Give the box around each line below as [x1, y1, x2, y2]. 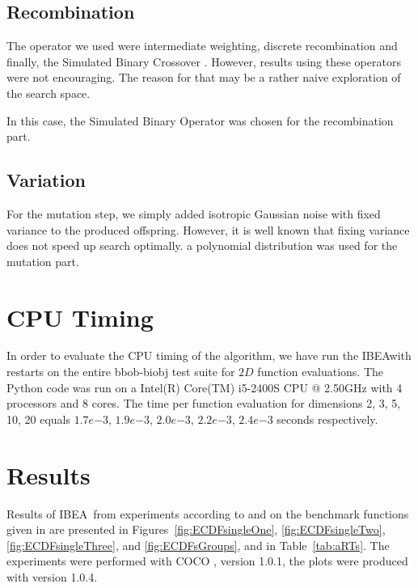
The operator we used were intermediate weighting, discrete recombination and [6, 37, 398, 54]
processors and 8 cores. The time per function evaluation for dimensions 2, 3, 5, [6, 395, 401, 412]
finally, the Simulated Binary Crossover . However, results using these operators [6, 53, 401, 70]
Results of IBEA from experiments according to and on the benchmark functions [6, 505, 409, 522]
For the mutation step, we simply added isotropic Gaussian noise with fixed [6, 205, 381, 222]
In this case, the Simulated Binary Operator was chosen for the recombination [6, 112, 394, 129]
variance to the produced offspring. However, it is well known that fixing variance [6, 221, 410, 238]
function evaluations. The [257, 363, 384, 380]
